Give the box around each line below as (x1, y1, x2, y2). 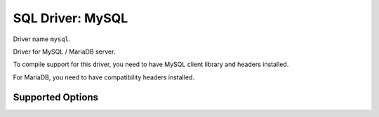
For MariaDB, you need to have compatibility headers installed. (13, 73, 194, 81)
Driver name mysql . (13, 35, 71, 43)
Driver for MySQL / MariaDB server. (13, 47, 116, 56)
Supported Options (13, 91, 98, 103)
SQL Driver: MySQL (13, 10, 128, 26)
